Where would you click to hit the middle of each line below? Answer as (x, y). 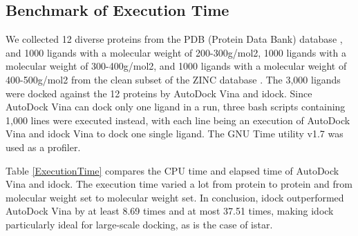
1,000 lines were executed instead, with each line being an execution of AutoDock (178, 120)
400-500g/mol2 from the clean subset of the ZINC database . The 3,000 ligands (173, 79)
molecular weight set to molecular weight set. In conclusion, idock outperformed (175, 197)
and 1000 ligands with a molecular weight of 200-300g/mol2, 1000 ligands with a (176, 52)
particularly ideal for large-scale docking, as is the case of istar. (139, 224)
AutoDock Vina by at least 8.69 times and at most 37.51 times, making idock (170, 211)
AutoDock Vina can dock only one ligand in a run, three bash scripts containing (176, 107)
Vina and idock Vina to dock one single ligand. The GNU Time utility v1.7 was (175, 134)
